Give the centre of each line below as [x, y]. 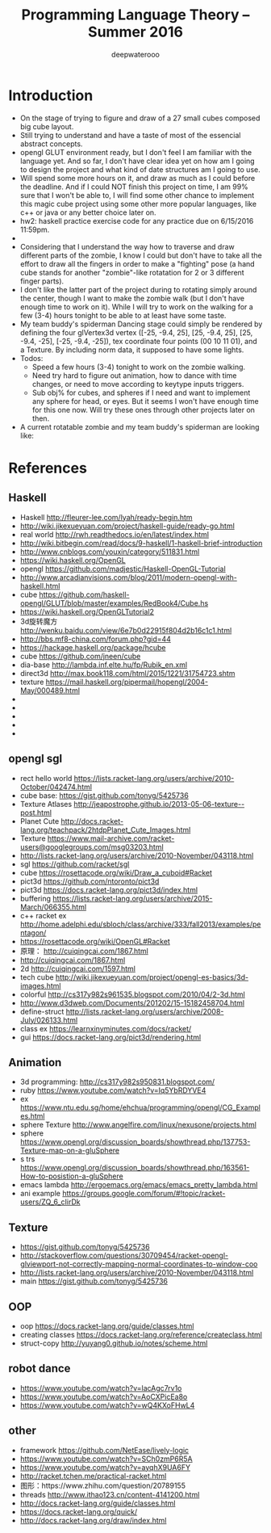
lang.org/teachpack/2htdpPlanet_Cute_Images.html [105, 829]
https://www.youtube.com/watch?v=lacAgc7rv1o [101, 1388]
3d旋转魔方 [39, 621]
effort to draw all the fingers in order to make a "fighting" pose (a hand [138, 263]
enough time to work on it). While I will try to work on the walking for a [137, 307]
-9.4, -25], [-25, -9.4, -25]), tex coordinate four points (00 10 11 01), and [139, 341]
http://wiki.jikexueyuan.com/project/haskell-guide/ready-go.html [127, 526]
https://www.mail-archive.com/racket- [111, 838]
